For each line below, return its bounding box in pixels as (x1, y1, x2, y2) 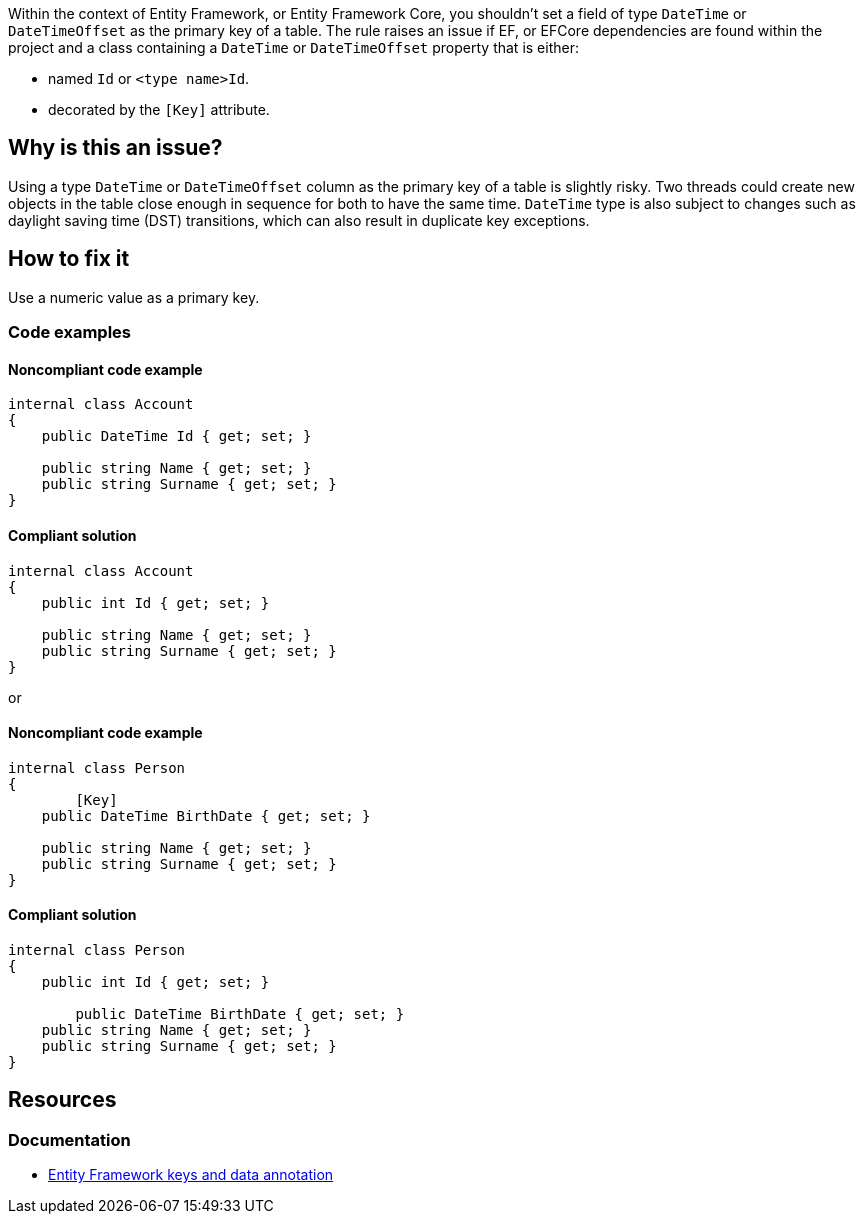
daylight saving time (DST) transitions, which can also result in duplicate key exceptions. (8, 211, 590, 229)
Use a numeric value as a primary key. (8, 288, 260, 306)
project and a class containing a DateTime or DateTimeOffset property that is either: (8, 39, 579, 56)
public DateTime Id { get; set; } (41, 428, 312, 445)
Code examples (8, 322, 132, 343)
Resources (8, 1087, 117, 1113)
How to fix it (8, 246, 130, 272)
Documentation (8, 1129, 131, 1150)
